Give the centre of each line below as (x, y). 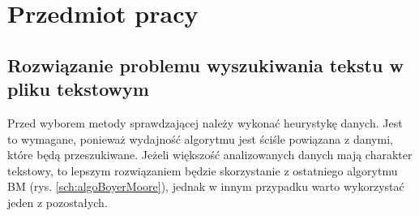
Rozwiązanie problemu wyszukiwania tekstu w (205, 65)
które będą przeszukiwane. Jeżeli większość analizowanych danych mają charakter (210, 155)
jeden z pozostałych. (58, 202)
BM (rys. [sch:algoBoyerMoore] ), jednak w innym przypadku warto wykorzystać (206, 186)
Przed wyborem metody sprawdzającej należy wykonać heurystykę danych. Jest (205, 122)
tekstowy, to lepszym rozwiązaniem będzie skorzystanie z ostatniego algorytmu (203, 170)
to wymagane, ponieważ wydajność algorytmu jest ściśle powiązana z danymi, (200, 138)
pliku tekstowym (78, 89)
